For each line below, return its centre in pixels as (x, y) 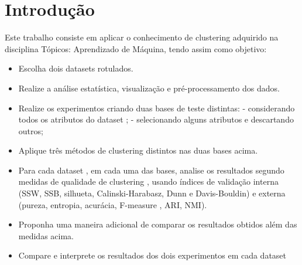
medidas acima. (46, 235)
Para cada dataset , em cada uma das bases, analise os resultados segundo (151, 170)
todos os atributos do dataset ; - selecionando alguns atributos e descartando (156, 119)
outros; (31, 130)
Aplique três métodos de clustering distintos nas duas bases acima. (138, 150)
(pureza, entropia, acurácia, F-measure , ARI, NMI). (113, 204)
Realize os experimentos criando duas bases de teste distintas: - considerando (157, 108)
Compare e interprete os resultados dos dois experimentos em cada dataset (152, 255)
